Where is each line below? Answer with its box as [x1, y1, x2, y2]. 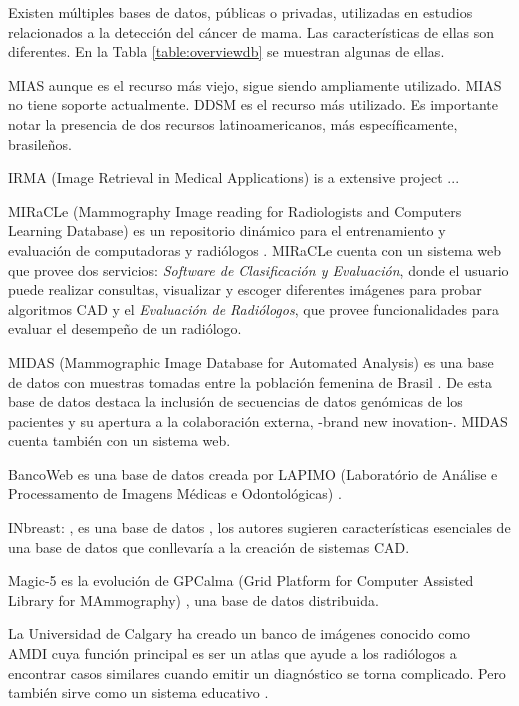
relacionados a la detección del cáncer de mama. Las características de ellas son [8, 21, 495, 42]
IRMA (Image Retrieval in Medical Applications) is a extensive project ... [8, 167, 460, 188]
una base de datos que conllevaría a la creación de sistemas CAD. [8, 536, 410, 557]
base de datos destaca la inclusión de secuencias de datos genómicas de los [8, 391, 463, 412]
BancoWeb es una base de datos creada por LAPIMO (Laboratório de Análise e [8, 463, 498, 484]
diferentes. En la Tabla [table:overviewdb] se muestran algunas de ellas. [8, 41, 445, 62]
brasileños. [8, 133, 72, 154]
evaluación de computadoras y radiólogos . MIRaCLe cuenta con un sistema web [8, 239, 502, 260]
